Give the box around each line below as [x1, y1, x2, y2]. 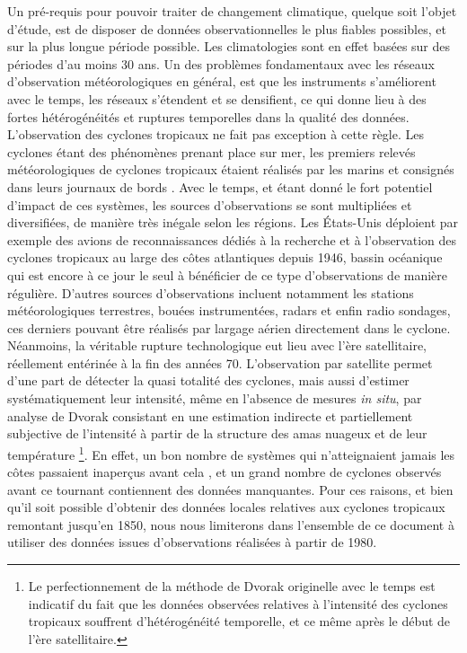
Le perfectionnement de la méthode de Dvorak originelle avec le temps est [28, 577, 436, 596]
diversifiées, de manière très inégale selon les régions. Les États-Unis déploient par [7, 213, 459, 232]
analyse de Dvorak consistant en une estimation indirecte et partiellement [7, 406, 413, 425]
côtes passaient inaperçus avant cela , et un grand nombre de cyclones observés [7, 463, 442, 481]
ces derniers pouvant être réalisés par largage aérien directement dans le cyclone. [7, 318, 451, 337]
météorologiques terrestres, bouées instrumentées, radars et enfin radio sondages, [7, 301, 451, 320]
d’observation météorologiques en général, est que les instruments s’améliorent [7, 72, 436, 91]
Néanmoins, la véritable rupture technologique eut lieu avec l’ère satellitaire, [7, 336, 427, 355]
